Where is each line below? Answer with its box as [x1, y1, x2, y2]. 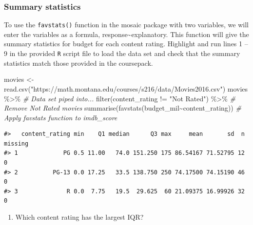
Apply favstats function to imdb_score [4, 112, 117, 122]
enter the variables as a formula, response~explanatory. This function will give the [4, 29, 249, 39]
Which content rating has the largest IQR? [15, 212, 144, 222]
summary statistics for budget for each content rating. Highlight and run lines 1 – [4, 38, 248, 49]
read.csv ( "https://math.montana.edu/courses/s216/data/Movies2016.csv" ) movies [4, 83, 248, 94]
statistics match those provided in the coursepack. [4, 57, 153, 68]
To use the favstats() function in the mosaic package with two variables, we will [4, 19, 249, 30]
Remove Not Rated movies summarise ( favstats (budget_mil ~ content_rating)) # [4, 103, 241, 113]
